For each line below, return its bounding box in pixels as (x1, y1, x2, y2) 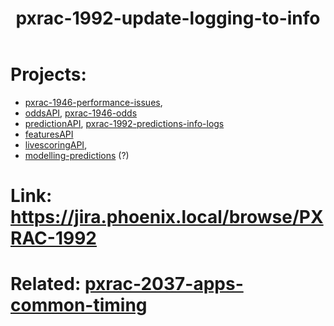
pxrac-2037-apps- (84, 273, 244, 296)
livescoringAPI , (24, 138, 88, 151)
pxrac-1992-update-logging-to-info (15, 7, 321, 30)
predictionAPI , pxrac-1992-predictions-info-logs (24, 117, 225, 129)
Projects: (10, 63, 87, 86)
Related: (10, 273, 82, 296)
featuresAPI (24, 128, 74, 140)
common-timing (10, 294, 148, 317)
